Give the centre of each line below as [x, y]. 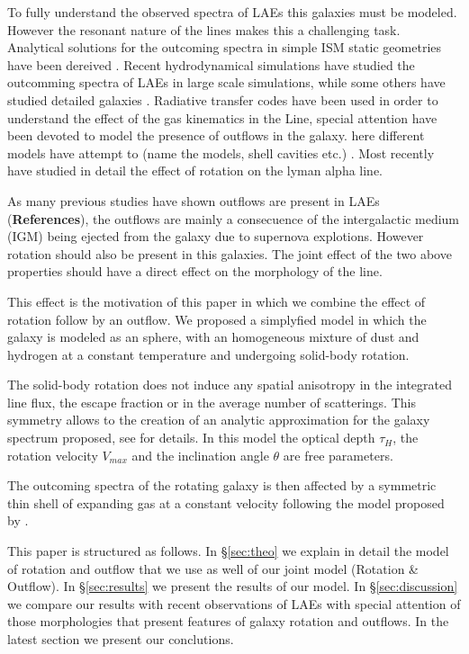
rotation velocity [53, 455]
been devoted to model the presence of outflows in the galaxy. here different [216, 135]
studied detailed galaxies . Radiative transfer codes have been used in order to [223, 99]
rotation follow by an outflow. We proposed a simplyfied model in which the [217, 319]
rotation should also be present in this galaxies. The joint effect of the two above [230, 253]
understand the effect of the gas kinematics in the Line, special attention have [222, 117]
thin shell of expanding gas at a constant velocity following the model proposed [226, 502]
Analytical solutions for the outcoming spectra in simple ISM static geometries [225, 47]
